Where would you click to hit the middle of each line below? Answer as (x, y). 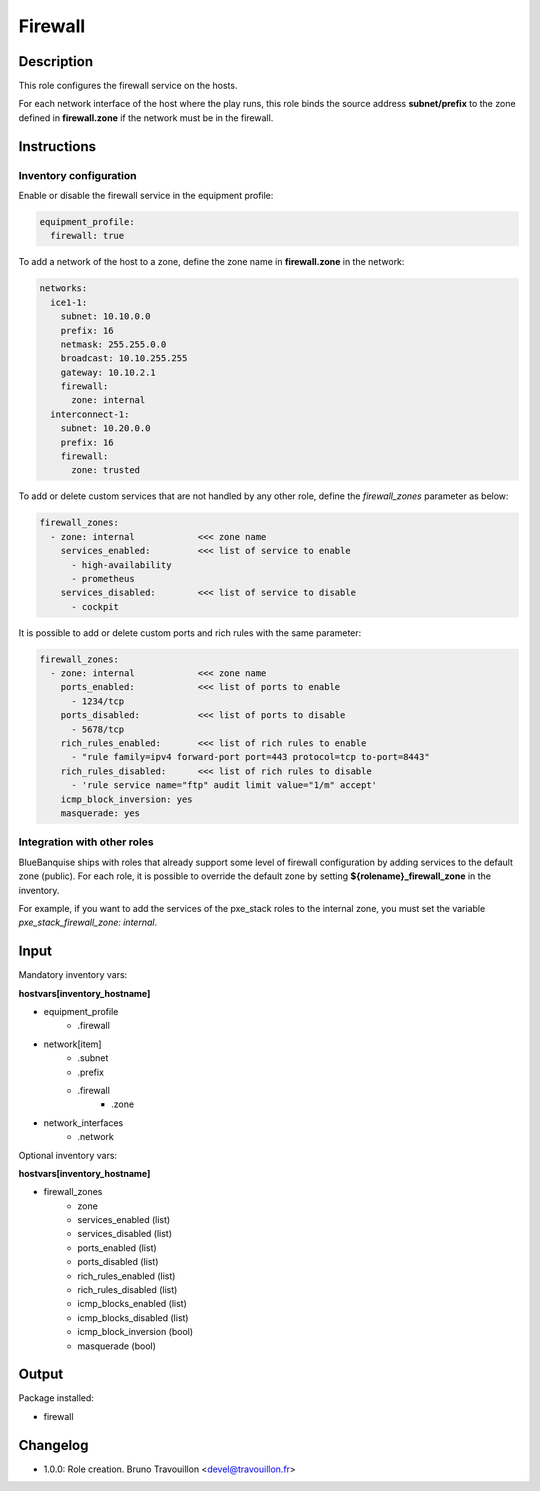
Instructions (57, 146)
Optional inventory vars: (68, 1155)
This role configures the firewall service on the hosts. (128, 86)
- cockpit (95, 606)
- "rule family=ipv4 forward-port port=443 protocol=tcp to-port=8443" (250, 757)
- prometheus (103, 578)
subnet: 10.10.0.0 (105, 316)
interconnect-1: (90, 414)
